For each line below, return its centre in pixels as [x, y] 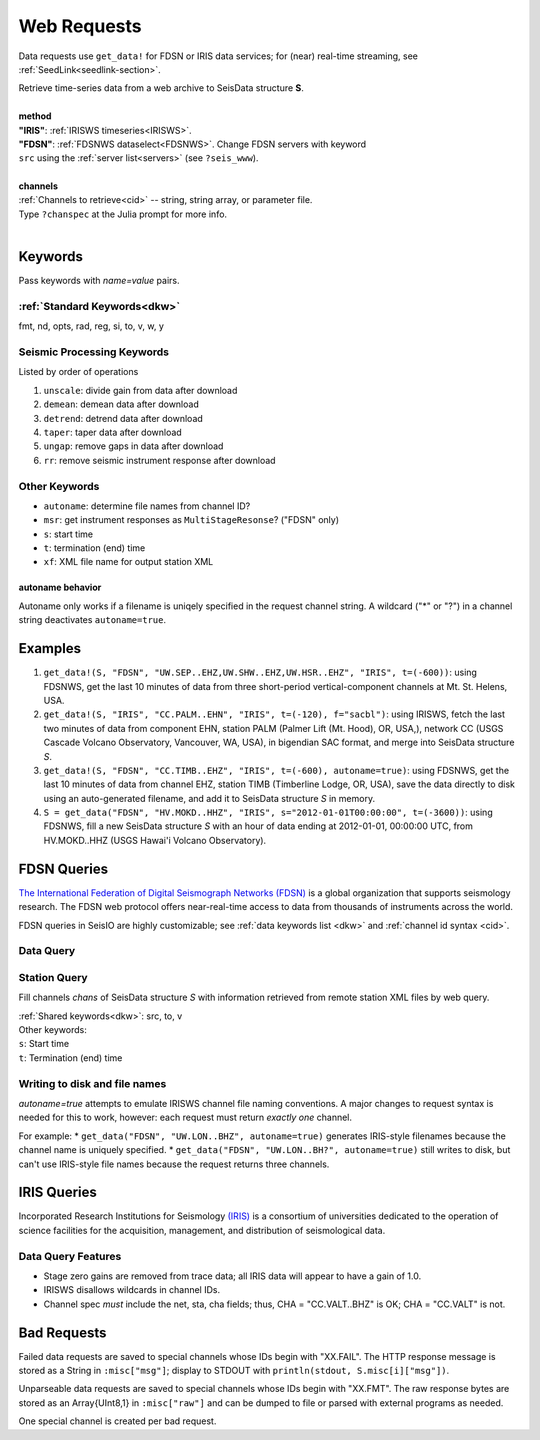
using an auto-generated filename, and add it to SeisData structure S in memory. [209, 798]
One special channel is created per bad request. [117, 1421]
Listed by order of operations [78, 372]
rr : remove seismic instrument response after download [159, 460]
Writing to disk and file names [92, 1083]
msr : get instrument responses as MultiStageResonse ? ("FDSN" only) [191, 520]
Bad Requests [62, 1332]
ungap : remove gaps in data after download [133, 446]
